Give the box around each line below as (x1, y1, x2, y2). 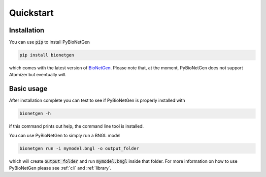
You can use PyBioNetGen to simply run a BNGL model (9, 132, 121, 138)
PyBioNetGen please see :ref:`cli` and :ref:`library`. (9, 165, 112, 171)
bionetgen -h (19, 111, 51, 117)
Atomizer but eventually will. (9, 72, 66, 78)
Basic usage (9, 85, 48, 93)
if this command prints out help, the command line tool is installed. (9, 123, 144, 129)
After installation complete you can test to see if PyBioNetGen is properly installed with (9, 97, 185, 103)
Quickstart (9, 7, 54, 18)
